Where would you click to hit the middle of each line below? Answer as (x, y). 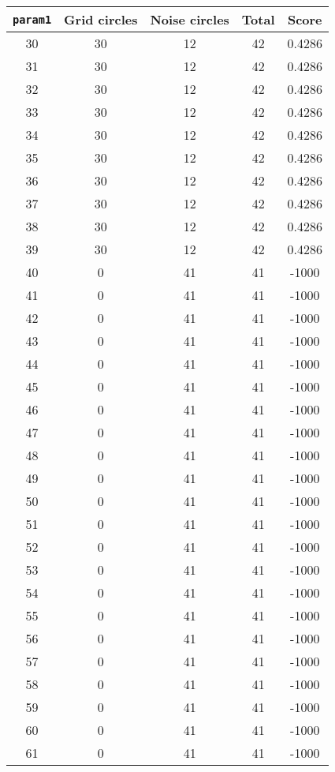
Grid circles (101, 19)
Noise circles (190, 19)
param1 (32, 19)
